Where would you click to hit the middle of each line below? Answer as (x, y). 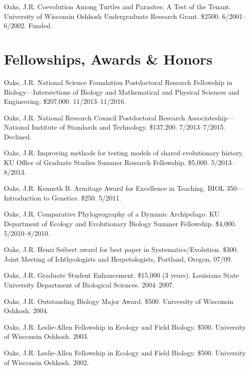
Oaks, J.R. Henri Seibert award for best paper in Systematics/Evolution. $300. (121, 249)
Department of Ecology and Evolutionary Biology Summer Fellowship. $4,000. (120, 224)
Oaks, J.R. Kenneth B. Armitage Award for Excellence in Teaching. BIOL (114, 188)
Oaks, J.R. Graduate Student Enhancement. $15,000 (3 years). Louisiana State (121, 275)
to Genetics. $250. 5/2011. (82, 197)
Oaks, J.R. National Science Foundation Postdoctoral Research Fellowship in (118, 82)
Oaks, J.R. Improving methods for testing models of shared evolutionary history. (124, 153)
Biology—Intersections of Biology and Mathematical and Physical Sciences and (122, 92)
